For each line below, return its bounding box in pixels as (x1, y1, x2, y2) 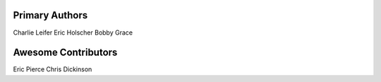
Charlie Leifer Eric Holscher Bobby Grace (13, 28, 133, 37)
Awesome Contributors (13, 47, 118, 59)
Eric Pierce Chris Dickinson (13, 65, 92, 74)
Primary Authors (13, 9, 88, 21)
